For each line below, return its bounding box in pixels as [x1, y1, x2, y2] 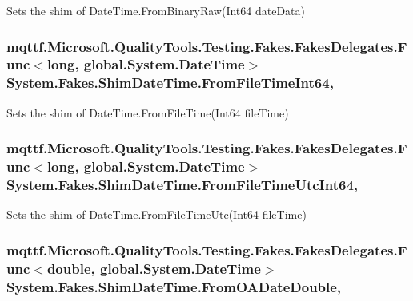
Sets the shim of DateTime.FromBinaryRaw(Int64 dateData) [6, 2, 305, 18]
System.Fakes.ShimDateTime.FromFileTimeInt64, [6, 73, 334, 93]
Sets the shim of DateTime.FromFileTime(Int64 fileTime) [6, 104, 289, 121]
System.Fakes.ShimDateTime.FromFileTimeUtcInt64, [6, 175, 359, 195]
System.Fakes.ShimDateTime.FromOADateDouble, [6, 276, 342, 296]
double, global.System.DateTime [46, 258, 261, 278]
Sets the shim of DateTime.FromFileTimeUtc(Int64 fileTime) [6, 206, 307, 223]
